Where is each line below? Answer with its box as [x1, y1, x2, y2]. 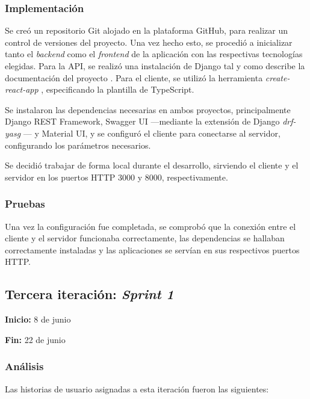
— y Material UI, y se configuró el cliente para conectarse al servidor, [23, 126, 281, 139]
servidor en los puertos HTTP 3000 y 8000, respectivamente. [5, 170, 228, 183]
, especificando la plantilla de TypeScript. [41, 83, 194, 96]
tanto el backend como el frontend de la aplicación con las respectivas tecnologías [5, 48, 303, 60]
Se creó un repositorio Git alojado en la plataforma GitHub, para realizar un [5, 24, 288, 37]
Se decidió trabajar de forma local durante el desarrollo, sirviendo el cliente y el [5, 159, 299, 172]
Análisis [5, 359, 44, 374]
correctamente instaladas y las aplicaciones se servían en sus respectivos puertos [5, 243, 300, 256]
